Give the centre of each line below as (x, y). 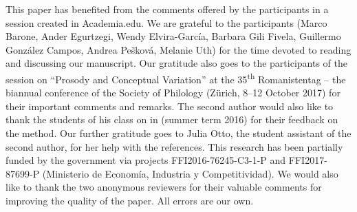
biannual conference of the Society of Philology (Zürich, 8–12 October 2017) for (173, 93)
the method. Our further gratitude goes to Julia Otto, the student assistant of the (178, 133)
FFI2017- (308, 160)
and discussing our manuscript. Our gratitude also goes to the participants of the (176, 63)
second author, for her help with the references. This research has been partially (174, 146)
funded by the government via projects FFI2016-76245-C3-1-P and (146, 160)
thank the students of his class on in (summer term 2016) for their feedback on (172, 119)
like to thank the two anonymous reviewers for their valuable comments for (164, 187)
